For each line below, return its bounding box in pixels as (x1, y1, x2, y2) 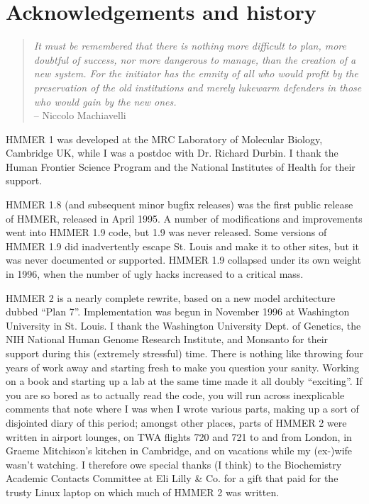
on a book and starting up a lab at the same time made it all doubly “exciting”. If (6, 374, 363, 388)
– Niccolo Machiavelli (33, 108, 126, 123)
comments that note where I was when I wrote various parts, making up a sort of (6, 401, 359, 416)
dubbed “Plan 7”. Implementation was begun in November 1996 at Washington (6, 304, 350, 319)
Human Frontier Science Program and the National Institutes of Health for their (6, 159, 356, 174)
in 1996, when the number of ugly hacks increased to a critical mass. (6, 267, 304, 281)
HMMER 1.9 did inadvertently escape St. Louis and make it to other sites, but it (6, 238, 359, 253)
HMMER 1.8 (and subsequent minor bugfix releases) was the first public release (6, 197, 353, 212)
